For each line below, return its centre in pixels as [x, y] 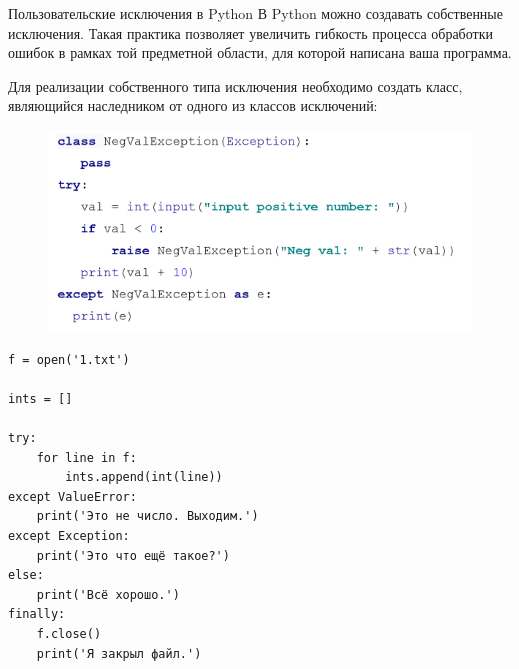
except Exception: [69, 535]
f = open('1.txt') [69, 359]
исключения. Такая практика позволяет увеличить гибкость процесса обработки [250, 32]
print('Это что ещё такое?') [133, 555]
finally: [37, 614]
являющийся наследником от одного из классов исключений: [193, 105]
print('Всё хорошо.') [108, 594]
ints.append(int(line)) [144, 477]
